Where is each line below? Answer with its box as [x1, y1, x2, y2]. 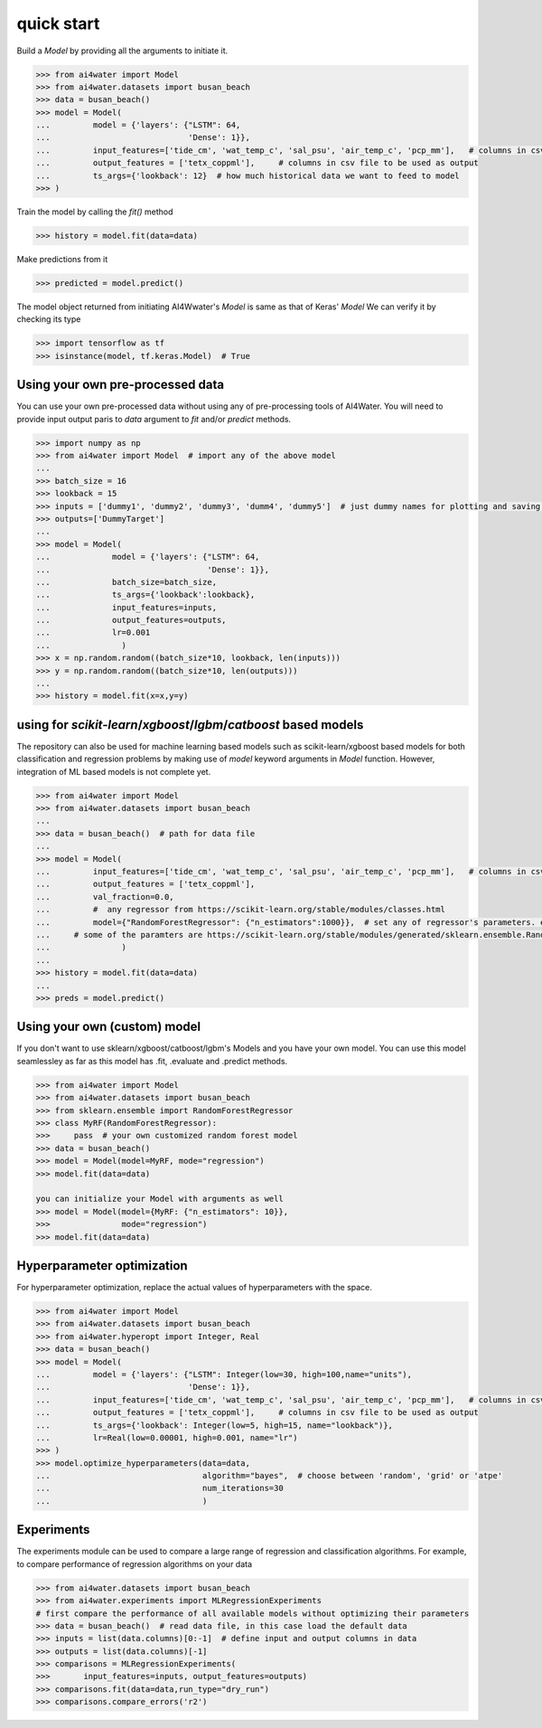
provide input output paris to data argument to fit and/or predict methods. [16, 413, 292, 424]
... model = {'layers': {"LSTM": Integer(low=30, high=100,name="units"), [35, 1369, 413, 1379]
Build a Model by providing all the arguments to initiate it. [16, 45, 229, 56]
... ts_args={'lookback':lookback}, [35, 590, 256, 600]
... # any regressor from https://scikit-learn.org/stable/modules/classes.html [35, 904, 446, 915]
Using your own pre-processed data [16, 377, 225, 392]
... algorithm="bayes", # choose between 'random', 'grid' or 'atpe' [35, 1470, 503, 1481]
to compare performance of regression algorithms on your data [16, 1558, 253, 1569]
